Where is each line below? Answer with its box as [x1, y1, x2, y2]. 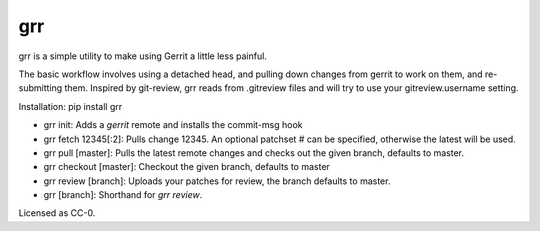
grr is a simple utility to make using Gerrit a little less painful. [18, 50, 267, 62]
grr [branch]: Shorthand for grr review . [43, 189, 203, 201]
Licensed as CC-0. [18, 207, 96, 219]
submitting [18, 82, 63, 94]
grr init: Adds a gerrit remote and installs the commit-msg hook [43, 119, 303, 131]
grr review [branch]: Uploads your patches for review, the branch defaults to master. [43, 175, 391, 187]
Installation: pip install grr [18, 100, 123, 112]
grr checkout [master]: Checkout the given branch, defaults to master [43, 161, 330, 173]
